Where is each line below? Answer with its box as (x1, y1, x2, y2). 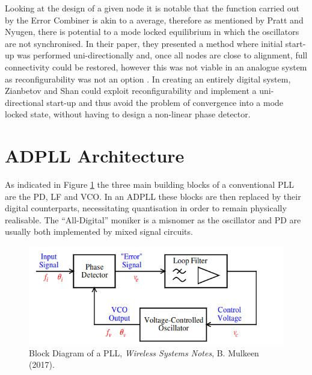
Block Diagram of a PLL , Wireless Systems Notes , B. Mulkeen (29, 346, 259, 359)
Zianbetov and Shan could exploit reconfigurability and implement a (5, 84, 257, 97)
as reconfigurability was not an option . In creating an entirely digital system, (5, 72, 291, 85)
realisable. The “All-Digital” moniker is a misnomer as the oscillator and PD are (5, 213, 301, 226)
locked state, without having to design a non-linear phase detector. (5, 108, 251, 120)
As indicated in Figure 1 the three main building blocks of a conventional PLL (5, 178, 294, 191)
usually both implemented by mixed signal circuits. (5, 225, 193, 238)
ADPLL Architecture (5, 143, 185, 168)
